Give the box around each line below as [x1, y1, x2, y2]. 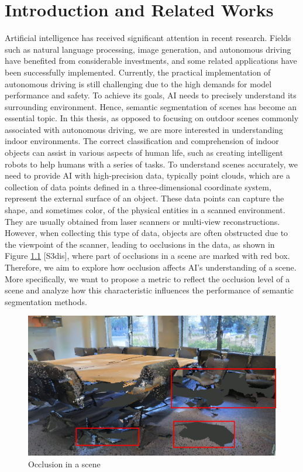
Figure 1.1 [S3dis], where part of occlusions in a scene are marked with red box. [5, 249, 290, 262]
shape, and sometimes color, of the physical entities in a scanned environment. [5, 204, 285, 216]
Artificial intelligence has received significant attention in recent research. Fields [5, 32, 291, 44]
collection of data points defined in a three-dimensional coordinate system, [5, 180, 271, 193]
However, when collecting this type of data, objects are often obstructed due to [5, 227, 288, 239]
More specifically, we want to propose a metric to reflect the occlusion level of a [5, 272, 290, 285]
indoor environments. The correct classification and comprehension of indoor [5, 135, 279, 147]
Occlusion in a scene [28, 457, 101, 470]
